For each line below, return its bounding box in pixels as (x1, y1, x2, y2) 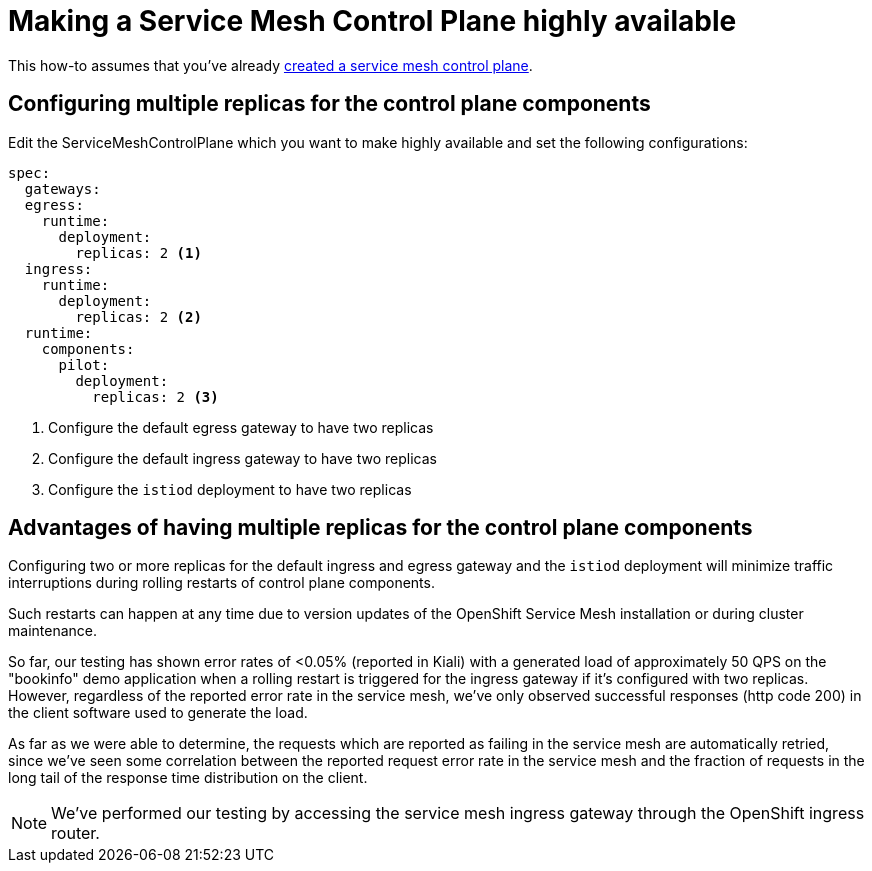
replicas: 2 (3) (92, 388, 219, 405)
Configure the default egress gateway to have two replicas (48, 418, 434, 436)
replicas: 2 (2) (75, 308, 202, 325)
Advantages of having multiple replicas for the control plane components (8, 515, 753, 541)
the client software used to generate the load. (8, 704, 308, 722)
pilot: (58, 356, 110, 373)
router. (51, 823, 100, 844)
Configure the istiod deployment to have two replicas (48, 480, 412, 498)
